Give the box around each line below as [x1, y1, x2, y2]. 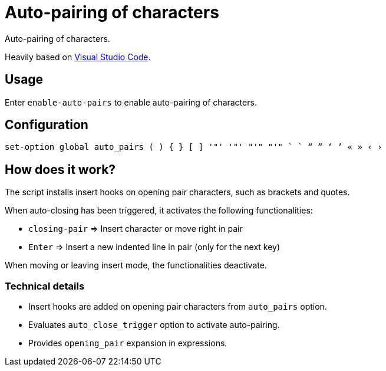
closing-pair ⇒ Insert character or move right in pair [28, 224, 243, 234]
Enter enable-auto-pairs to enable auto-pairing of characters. [5, 97, 257, 107]
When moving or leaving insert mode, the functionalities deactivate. [5, 260, 267, 271]
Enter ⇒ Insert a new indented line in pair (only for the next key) [28, 242, 281, 252]
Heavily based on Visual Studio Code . [5, 51, 151, 62]
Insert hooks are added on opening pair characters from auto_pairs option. [28, 301, 327, 312]
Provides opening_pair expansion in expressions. [28, 338, 227, 349]
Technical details [5, 280, 85, 292]
